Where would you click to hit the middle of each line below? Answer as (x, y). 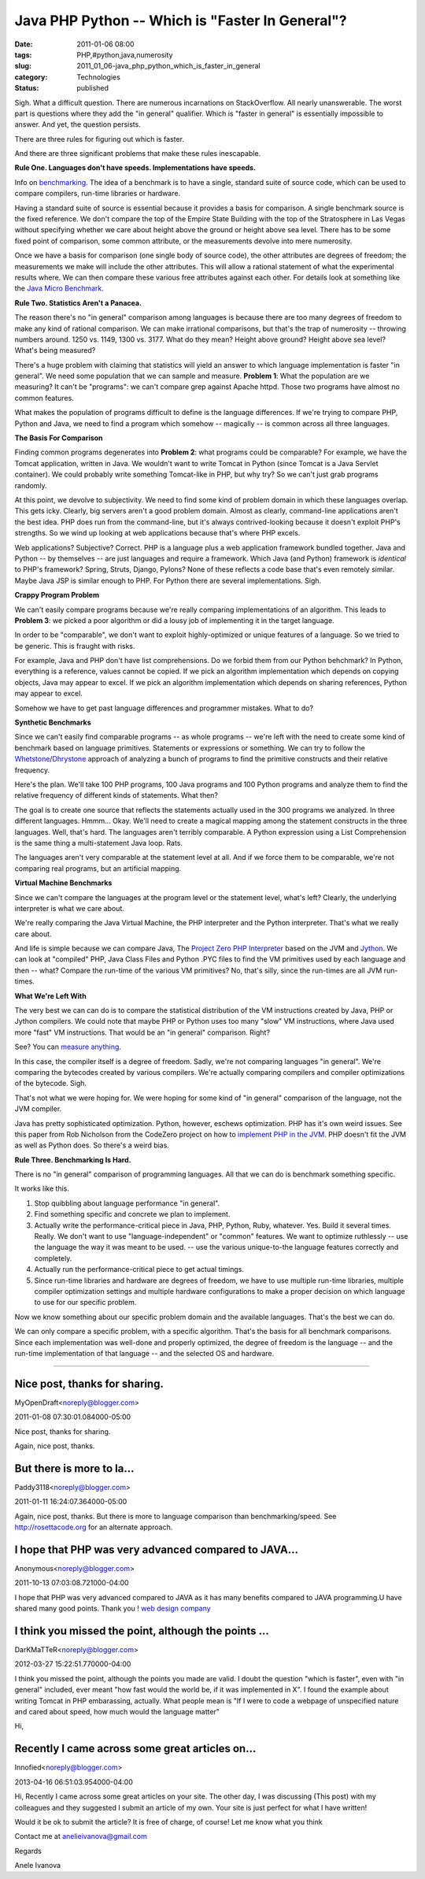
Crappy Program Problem (57, 595)
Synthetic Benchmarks (53, 723)
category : (31, 77)
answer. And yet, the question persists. (78, 124)
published (93, 88)
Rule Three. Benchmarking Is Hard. (73, 1160)
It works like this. (42, 1188)
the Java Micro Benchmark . (59, 288)
